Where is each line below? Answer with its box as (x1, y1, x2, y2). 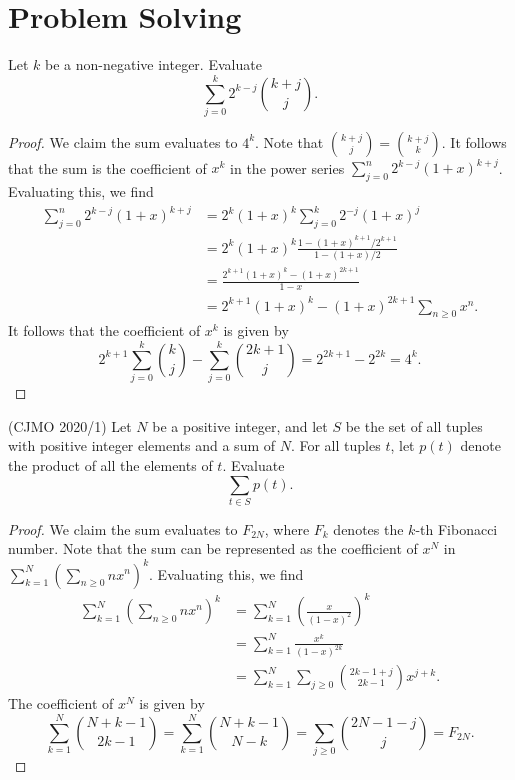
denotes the (333, 518, 404, 539)
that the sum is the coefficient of (8, 157, 207, 178)
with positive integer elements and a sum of (8, 435, 276, 456)
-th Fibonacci (415, 518, 498, 539)
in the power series (230, 157, 345, 178)
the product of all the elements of (8, 454, 213, 475)
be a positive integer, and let (152, 415, 328, 436)
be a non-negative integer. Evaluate (45, 54, 262, 75)
